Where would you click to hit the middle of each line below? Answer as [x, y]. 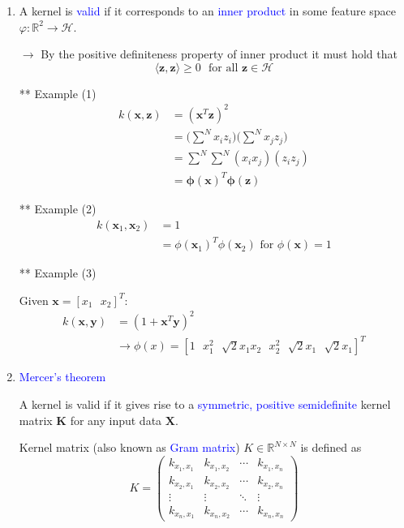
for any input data [116, 420]
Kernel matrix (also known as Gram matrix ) [129, 447]
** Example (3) [58, 273]
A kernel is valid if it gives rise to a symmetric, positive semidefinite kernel [205, 404]
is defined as [331, 447]
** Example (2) [58, 208]
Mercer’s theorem [62, 377]
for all [223, 68]
